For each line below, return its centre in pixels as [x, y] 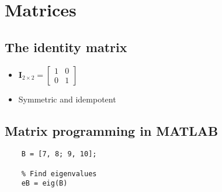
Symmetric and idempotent [67, 99]
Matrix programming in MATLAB [112, 130]
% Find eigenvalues [59, 174]
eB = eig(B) [44, 184]
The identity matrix [66, 47]
